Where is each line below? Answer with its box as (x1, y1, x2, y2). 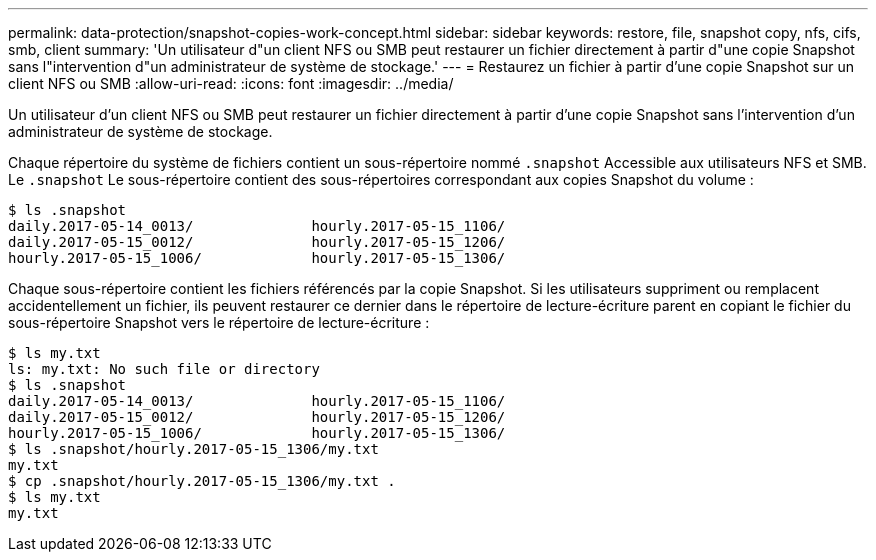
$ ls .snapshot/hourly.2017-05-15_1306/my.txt (8, 441, 379, 457)
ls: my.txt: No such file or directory (8, 361, 320, 377)
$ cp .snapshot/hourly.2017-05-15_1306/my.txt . (8, 473, 396, 489)
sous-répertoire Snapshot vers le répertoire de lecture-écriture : (8, 314, 430, 331)
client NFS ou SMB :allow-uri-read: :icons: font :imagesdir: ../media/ (8, 75, 454, 92)
